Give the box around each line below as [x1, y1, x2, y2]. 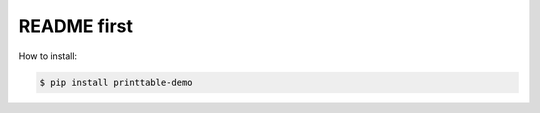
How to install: [18, 50, 78, 62]
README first [18, 15, 134, 37]
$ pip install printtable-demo [39, 76, 194, 88]
